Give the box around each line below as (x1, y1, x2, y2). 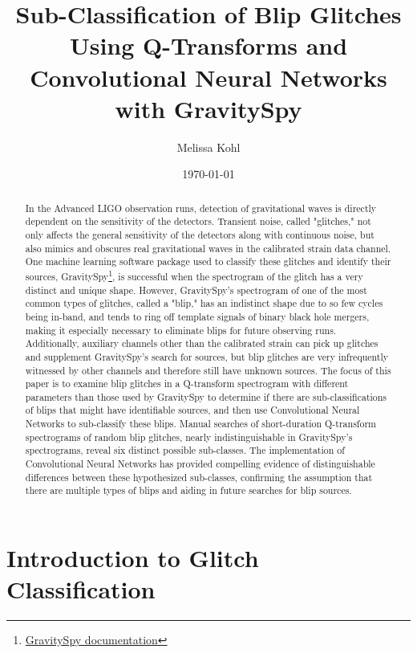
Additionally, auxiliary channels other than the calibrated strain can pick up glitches (25, 337, 379, 350)
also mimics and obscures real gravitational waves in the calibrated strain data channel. (25, 241, 391, 255)
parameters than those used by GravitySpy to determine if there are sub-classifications (25, 390, 387, 403)
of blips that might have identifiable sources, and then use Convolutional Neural (25, 403, 360, 417)
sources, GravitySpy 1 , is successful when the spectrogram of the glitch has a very (25, 267, 363, 283)
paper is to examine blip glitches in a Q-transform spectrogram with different (25, 377, 349, 390)
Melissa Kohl (176, 138, 241, 155)
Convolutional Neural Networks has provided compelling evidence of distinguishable (25, 457, 375, 471)
